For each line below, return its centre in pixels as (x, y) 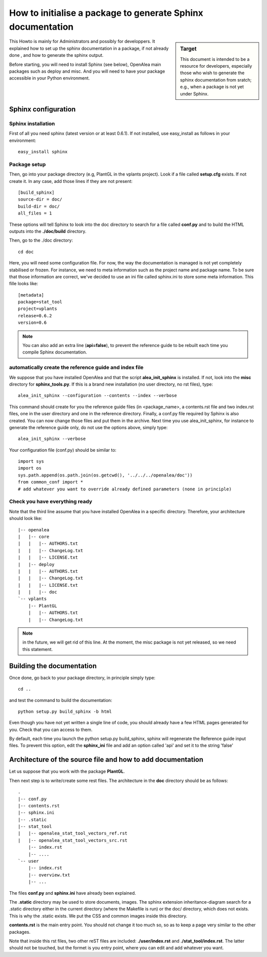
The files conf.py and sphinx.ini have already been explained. (72, 893)
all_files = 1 (35, 213)
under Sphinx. (194, 93)
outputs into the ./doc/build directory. (48, 231)
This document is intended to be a (215, 59)
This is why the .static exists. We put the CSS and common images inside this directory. (98, 916)
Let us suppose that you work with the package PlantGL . (67, 772)
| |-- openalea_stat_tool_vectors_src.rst (73, 840)
